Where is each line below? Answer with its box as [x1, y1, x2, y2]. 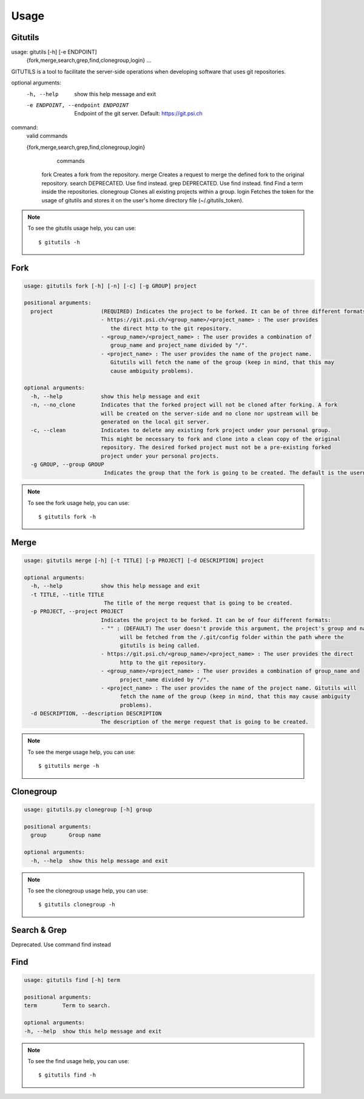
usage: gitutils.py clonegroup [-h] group [24, 806, 152, 813]
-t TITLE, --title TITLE [30, 591, 104, 598]
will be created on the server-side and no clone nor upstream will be [100, 410, 318, 417]
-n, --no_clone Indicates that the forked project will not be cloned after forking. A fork [30, 402, 338, 408]
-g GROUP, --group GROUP [30, 460, 104, 468]
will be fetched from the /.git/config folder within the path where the [120, 634, 344, 640]
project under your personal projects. [100, 453, 220, 459]
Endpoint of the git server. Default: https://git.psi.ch [74, 110, 203, 117]
